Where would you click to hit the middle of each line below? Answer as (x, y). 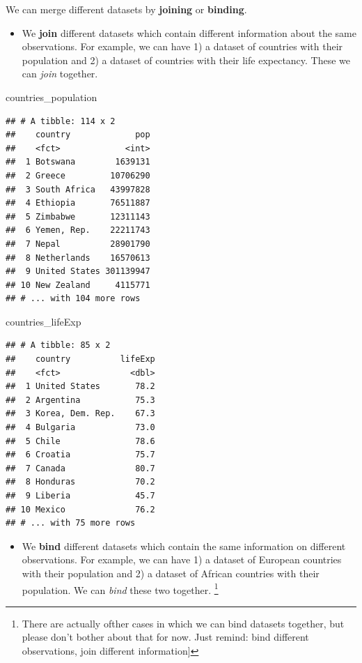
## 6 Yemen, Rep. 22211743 (78, 230)
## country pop (78, 135)
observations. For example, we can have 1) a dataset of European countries (182, 559)
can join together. (60, 74)
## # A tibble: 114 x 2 (61, 121)
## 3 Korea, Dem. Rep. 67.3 (80, 414)
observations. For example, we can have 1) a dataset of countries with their (182, 46)
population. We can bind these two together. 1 (120, 588)
